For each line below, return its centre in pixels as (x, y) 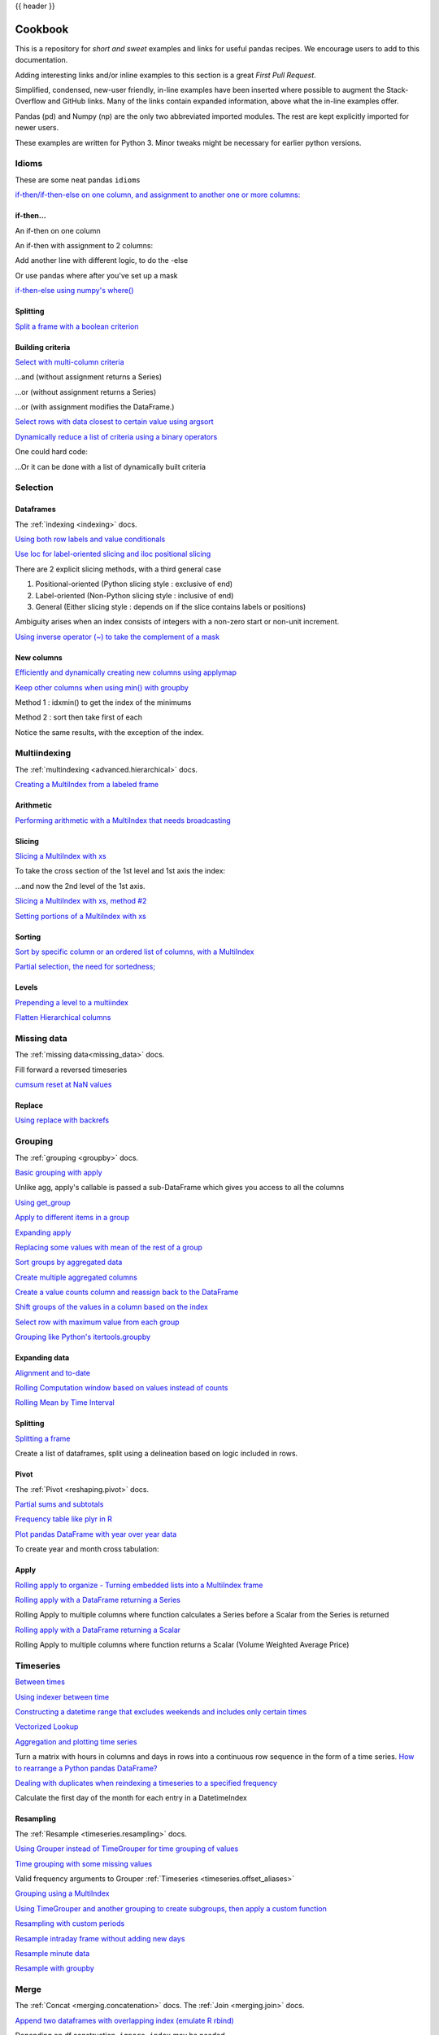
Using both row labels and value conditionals (90, 539)
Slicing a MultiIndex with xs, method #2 (81, 901)
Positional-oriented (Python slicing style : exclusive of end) (134, 584)
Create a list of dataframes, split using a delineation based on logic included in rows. (156, 1454)
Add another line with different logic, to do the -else (102, 260)
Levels (26, 987)
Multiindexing (43, 753)
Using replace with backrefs (62, 1120)
